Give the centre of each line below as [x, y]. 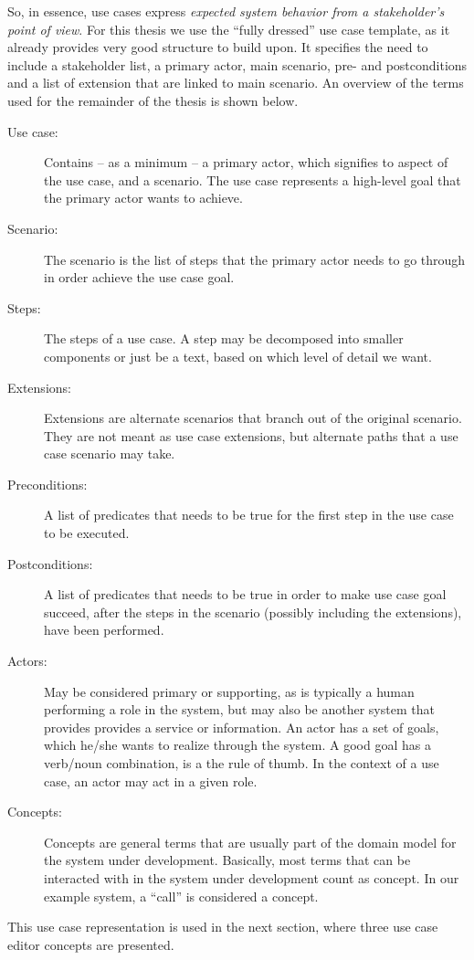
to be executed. [87, 533]
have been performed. [104, 630]
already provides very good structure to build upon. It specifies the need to [218, 47]
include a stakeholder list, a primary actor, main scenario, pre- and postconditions [237, 64]
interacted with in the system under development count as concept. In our [252, 877]
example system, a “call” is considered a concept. [181, 896]
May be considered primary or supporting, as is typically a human [229, 691]
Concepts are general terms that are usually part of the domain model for [250, 842]
